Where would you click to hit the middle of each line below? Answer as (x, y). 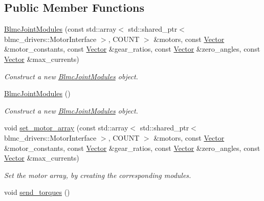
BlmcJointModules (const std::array (60, 29)
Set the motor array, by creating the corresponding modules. (98, 175)
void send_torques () (37, 192)
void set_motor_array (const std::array (66, 128)
